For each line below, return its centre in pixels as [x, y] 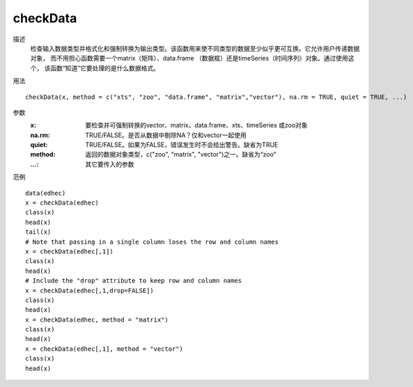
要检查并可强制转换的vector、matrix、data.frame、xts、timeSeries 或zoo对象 [196, 125]
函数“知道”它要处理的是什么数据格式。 [105, 68]
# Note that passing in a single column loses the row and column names [152, 242]
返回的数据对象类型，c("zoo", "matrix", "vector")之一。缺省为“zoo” [181, 155]
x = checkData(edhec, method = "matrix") [97, 319]
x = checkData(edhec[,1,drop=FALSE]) [90, 290]
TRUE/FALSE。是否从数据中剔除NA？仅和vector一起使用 [166, 135]
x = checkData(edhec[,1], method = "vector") [104, 349]
